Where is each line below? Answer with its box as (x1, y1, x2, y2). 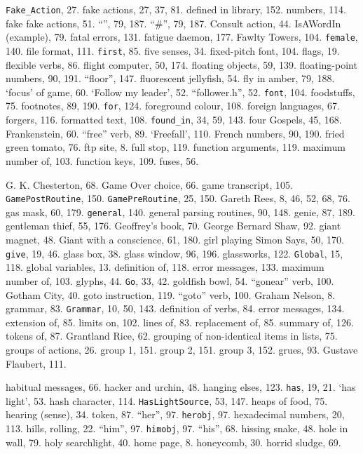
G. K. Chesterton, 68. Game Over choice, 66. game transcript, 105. (6, 177, 293, 192)
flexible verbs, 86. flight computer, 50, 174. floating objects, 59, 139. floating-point (6, 57, 357, 72)
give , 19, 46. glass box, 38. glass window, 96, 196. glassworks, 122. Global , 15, (6, 246, 343, 260)
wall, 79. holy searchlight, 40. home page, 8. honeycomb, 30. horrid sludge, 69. (6, 434, 341, 449)
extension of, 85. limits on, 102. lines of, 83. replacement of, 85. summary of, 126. (6, 314, 354, 329)
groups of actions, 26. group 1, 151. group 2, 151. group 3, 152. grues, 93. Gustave (6, 342, 358, 356)
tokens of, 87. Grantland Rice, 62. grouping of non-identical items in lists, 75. (6, 328, 338, 343)
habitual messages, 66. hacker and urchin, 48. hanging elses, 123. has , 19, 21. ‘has (6, 380, 356, 394)
